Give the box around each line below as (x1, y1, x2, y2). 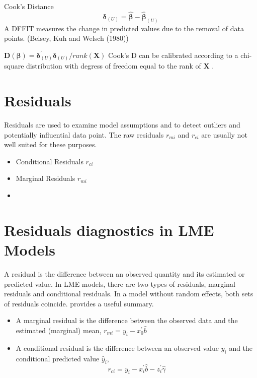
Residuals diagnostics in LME (4, 219, 214, 240)
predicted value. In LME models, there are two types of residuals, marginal (4, 278, 235, 289)
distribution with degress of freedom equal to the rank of (26, 60, 201, 71)
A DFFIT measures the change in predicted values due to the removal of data (4, 23, 244, 33)
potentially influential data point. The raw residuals (4, 129, 164, 140)
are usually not (201, 129, 247, 140)
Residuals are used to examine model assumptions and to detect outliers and (4, 119, 240, 130)
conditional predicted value (16, 353, 100, 363)
